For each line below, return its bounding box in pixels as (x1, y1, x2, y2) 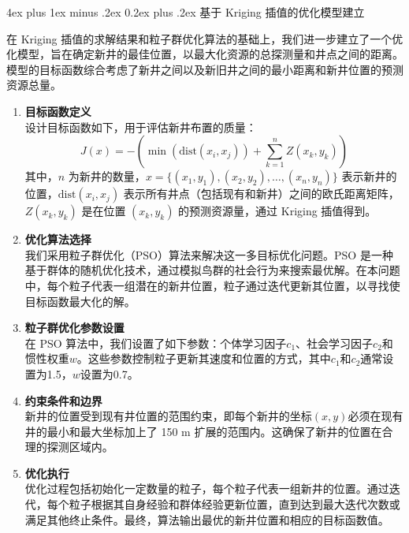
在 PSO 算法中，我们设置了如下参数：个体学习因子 (24, 334, 287, 351)
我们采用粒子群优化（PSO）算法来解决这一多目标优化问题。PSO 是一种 (24, 246, 393, 263)
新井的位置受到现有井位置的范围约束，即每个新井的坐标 (24, 408, 312, 424)
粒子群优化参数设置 (24, 319, 125, 336)
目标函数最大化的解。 (24, 293, 136, 309)
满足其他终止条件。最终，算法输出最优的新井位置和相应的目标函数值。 (24, 511, 389, 527)
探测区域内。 (46, 438, 113, 455)
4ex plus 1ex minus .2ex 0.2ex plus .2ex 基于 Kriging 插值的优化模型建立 (6, 4, 365, 20)
